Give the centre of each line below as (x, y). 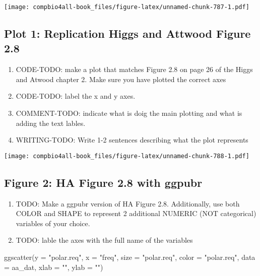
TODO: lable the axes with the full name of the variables (104, 240)
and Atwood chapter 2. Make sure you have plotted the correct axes (121, 79)
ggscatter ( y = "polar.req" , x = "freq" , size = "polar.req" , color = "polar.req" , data (130, 257)
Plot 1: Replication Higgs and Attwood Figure (127, 33)
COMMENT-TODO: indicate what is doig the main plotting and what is (129, 113)
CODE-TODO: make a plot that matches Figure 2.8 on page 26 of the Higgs (134, 69)
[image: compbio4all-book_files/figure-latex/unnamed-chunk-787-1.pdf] (127, 7)
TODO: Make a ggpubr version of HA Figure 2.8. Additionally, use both (128, 203)
